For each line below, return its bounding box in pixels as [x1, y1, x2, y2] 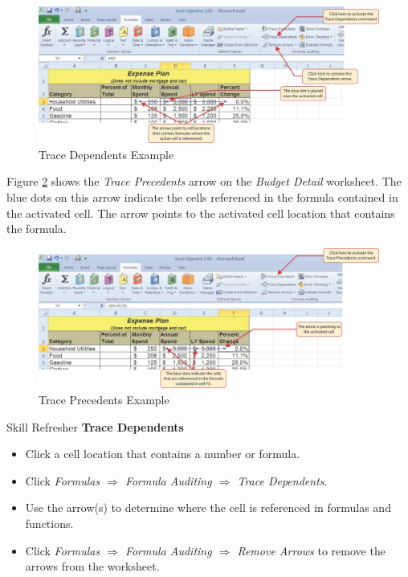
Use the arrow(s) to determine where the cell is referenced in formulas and [25, 499, 391, 516]
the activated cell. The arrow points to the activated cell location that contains [6, 204, 395, 221]
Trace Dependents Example [39, 145, 174, 162]
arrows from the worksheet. [25, 558, 160, 575]
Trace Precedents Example [39, 391, 169, 408]
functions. [25, 515, 74, 532]
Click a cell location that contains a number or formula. [25, 445, 300, 462]
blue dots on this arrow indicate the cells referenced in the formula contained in [6, 188, 398, 205]
